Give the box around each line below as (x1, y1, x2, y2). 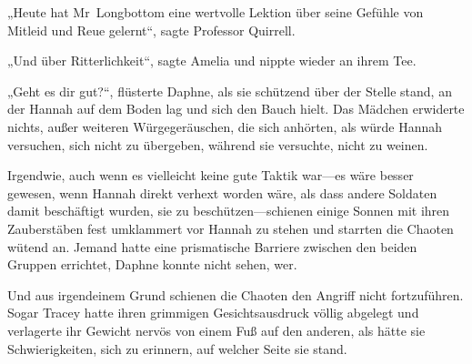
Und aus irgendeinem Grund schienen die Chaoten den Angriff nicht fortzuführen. (7, 285, 464, 304)
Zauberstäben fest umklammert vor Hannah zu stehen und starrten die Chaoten (7, 218, 454, 238)
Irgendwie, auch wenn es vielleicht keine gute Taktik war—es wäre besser (7, 166, 414, 185)
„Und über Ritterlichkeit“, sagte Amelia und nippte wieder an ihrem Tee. (7, 51, 417, 70)
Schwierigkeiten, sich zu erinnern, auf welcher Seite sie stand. (7, 339, 347, 358)
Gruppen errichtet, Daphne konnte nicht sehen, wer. (7, 255, 297, 274)
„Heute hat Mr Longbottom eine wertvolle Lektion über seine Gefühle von (7, 3, 424, 21)
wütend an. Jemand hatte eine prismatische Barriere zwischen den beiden (7, 237, 417, 256)
